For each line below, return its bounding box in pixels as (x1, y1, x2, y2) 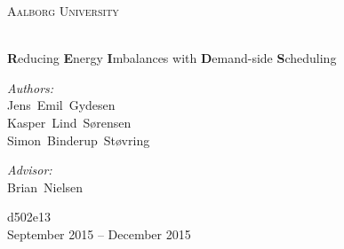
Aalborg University (7, 2, 119, 19)
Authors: (7, 78, 54, 97)
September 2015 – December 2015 (7, 224, 191, 243)
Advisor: (7, 160, 52, 179)
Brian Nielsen (7, 177, 84, 196)
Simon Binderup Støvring (7, 130, 150, 149)
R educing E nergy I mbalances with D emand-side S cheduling (7, 49, 337, 67)
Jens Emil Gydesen (7, 96, 116, 114)
